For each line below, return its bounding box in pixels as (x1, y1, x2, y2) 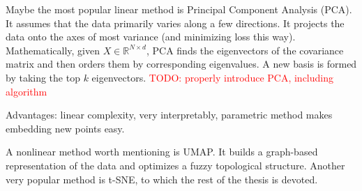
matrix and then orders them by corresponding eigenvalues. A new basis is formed (6, 56, 357, 71)
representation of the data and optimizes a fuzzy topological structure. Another (6, 158, 345, 172)
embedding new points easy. (6, 121, 125, 135)
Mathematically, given (6, 43, 100, 57)
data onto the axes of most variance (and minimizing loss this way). (6, 29, 296, 44)
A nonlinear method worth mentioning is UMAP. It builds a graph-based (6, 144, 318, 159)
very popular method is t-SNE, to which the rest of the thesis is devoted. (6, 171, 318, 186)
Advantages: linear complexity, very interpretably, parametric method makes (6, 107, 333, 122)
